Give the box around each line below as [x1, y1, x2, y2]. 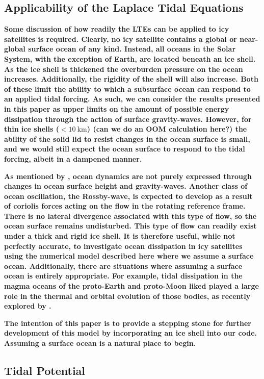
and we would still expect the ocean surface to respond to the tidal [4, 143, 245, 154]
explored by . [4, 300, 51, 311]
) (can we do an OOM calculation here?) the [87, 123, 247, 134]
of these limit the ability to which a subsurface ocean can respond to [4, 83, 251, 94]
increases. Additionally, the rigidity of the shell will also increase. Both [4, 73, 258, 84]
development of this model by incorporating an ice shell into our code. [4, 327, 257, 338]
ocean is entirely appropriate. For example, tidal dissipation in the [4, 270, 243, 281]
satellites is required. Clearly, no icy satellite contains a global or [4, 33, 237, 44]
